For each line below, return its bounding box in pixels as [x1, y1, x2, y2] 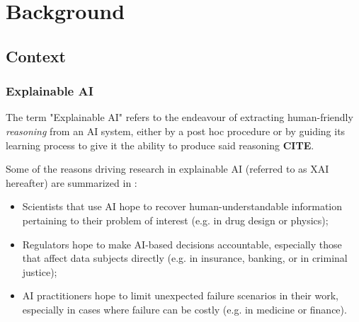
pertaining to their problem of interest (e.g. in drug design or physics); [22, 212, 329, 227]
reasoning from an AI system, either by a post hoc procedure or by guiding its [6, 123, 346, 138]
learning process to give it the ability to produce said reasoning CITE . [6, 137, 314, 152]
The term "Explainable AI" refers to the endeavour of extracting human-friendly [6, 110, 353, 125]
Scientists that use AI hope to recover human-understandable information [22, 199, 343, 214]
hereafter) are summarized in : [6, 175, 137, 190]
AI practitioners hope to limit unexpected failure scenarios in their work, [22, 288, 338, 303]
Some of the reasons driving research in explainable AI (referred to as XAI [6, 161, 329, 176]
